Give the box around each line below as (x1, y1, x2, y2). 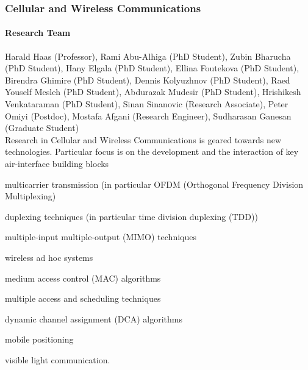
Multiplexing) (5, 190, 56, 202)
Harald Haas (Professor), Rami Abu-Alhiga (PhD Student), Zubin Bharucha (5, 49, 291, 62)
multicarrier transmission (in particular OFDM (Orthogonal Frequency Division (5, 177, 304, 190)
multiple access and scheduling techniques (5, 292, 161, 305)
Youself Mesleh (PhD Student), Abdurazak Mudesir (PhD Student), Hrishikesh (5, 85, 301, 98)
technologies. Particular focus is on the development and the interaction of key (5, 145, 299, 158)
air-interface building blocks (5, 157, 109, 169)
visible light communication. (5, 353, 110, 366)
